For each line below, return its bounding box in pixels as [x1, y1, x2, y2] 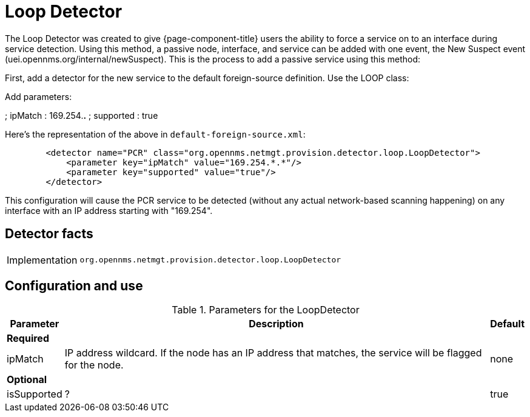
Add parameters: [5, 91, 72, 102]
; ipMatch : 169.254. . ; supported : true [5, 110, 158, 121]
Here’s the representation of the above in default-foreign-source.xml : [5, 128, 306, 139]
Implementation [7, 253, 78, 266]
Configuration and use [5, 278, 143, 294]
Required [7, 332, 49, 345]
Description [249, 318, 304, 330]
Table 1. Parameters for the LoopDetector [172, 304, 360, 316]
